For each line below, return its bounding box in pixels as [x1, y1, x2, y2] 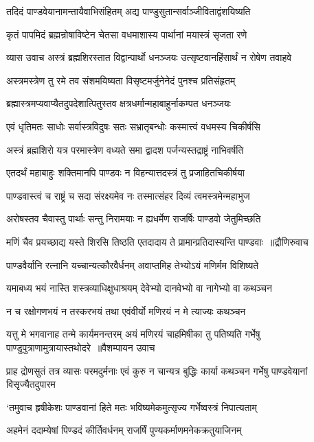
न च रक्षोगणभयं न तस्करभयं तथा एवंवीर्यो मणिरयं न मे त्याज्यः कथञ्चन [6, 303, 246, 318]
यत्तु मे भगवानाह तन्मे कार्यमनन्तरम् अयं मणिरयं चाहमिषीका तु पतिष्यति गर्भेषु [6, 327, 260, 341]
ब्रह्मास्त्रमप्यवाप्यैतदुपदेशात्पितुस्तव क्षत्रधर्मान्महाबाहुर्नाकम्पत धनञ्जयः [6, 96, 231, 110]
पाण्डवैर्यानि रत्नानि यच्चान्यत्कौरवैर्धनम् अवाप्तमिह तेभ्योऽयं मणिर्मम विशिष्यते [6, 257, 259, 272]
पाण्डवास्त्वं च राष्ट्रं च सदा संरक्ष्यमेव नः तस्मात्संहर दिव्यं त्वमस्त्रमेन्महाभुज [6, 188, 250, 202]
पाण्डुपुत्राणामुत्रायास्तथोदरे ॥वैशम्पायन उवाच [6, 340, 155, 354]
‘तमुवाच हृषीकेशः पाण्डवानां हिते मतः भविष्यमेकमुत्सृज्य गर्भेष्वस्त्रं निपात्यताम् [6, 399, 257, 414]
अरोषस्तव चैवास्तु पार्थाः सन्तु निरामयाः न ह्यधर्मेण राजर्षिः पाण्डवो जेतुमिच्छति [6, 211, 261, 226]
